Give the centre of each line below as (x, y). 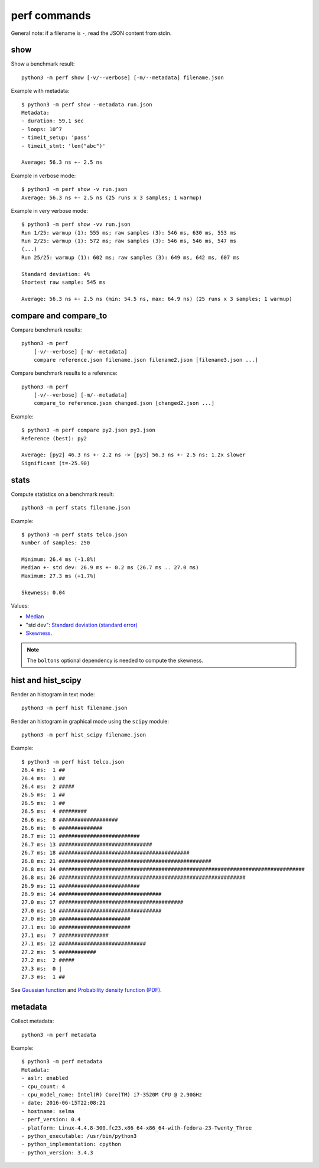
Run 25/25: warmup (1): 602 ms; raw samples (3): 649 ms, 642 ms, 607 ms (131, 257)
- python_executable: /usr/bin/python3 (79, 1136)
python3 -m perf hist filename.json (74, 708)
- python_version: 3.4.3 (57, 1152)
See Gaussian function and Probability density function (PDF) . (86, 990)
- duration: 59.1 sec (53, 121)
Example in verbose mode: (43, 176)
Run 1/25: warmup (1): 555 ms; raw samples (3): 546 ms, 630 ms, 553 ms (129, 233)
